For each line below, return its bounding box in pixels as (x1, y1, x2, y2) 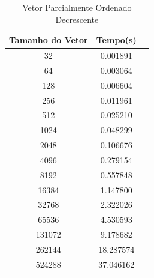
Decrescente (55, 13, 99, 25)
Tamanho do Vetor (9, 34, 88, 46)
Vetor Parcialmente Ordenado (22, 1, 132, 13)
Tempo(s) (96, 34, 137, 46)
